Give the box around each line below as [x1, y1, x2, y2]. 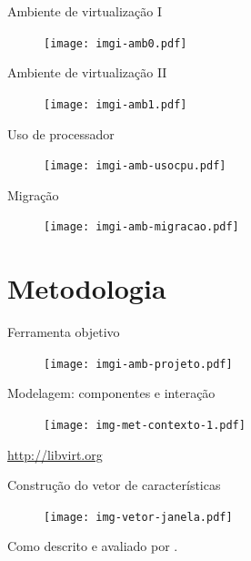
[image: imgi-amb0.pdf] [44, 36, 187, 50]
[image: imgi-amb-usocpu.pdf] [44, 159, 226, 173]
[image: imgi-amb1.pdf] [44, 97, 187, 111]
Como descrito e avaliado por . [7, 536, 178, 556]
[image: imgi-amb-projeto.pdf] [44, 357, 233, 371]
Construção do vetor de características [7, 475, 221, 495]
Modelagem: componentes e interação [7, 383, 216, 403]
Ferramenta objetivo [7, 322, 120, 342]
